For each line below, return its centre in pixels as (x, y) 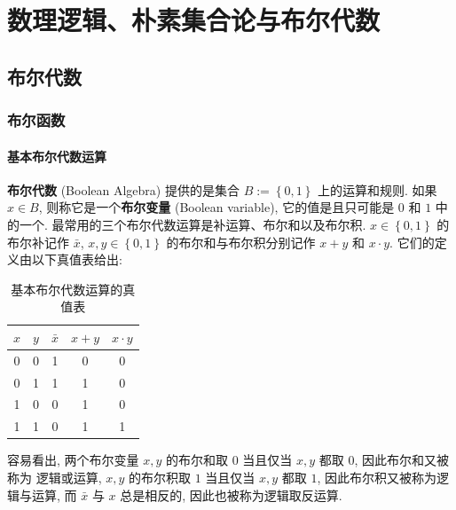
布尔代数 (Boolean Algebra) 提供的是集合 (123, 189)
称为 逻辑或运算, (55, 478)
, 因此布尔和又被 (402, 460)
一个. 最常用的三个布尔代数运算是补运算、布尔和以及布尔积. (193, 224)
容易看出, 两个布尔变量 (73, 460)
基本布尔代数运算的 (67, 289)
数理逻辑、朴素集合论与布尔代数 (194, 20)
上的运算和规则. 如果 (377, 189)
